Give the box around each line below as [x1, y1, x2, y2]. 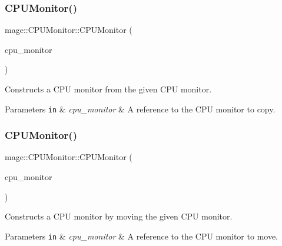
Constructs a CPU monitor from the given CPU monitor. [5, 83, 212, 95]
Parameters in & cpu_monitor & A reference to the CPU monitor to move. [5, 230, 278, 242]
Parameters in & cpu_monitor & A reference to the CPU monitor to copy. [5, 102, 276, 115]
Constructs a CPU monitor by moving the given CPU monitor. [5, 210, 233, 222]
